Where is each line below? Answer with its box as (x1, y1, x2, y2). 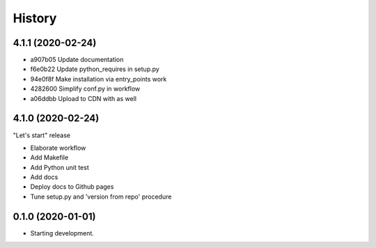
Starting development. (30, 228, 94, 237)
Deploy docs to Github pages (30, 183, 114, 191)
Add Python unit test (30, 163, 90, 171)
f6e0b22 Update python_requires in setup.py (30, 65, 159, 73)
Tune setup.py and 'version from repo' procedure (30, 192, 172, 201)
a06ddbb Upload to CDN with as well (30, 94, 137, 102)
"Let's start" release (13, 131, 71, 139)
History (13, 10, 57, 26)
